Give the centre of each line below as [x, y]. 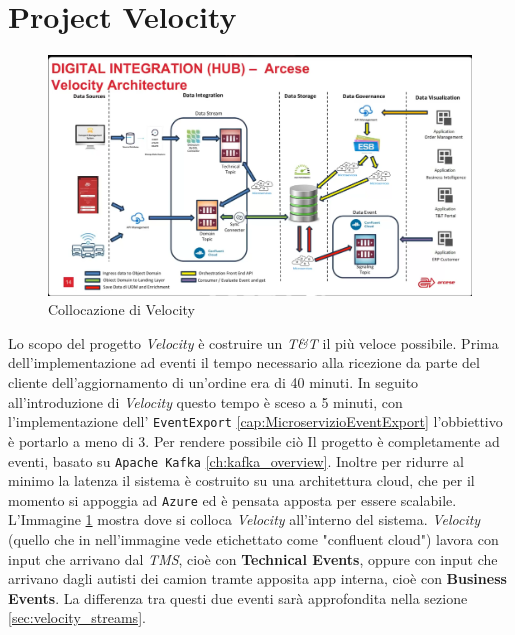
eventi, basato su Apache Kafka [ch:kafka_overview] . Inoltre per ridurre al [236, 460]
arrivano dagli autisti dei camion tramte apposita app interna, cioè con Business [257, 578]
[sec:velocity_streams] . [77, 617]
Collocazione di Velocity [121, 309]
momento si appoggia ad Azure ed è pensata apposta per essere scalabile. [232, 499]
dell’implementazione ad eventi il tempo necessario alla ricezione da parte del [244, 362]
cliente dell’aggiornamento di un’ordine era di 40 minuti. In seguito [213, 382]
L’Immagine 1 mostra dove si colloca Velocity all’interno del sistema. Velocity [244, 519]
